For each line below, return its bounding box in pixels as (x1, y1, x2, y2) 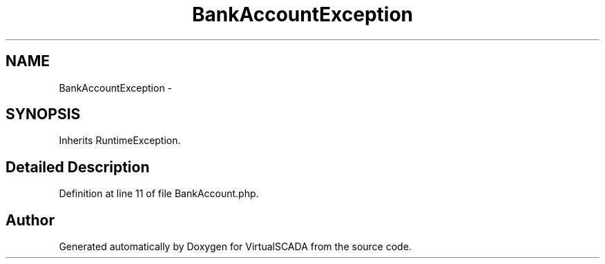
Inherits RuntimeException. (59, 134, 181, 147)
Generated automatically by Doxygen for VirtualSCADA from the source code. (59, 241, 412, 253)
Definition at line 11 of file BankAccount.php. (59, 187, 259, 200)
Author (6, 211, 55, 229)
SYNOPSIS (6, 105, 81, 123)
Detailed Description (6, 158, 150, 176)
